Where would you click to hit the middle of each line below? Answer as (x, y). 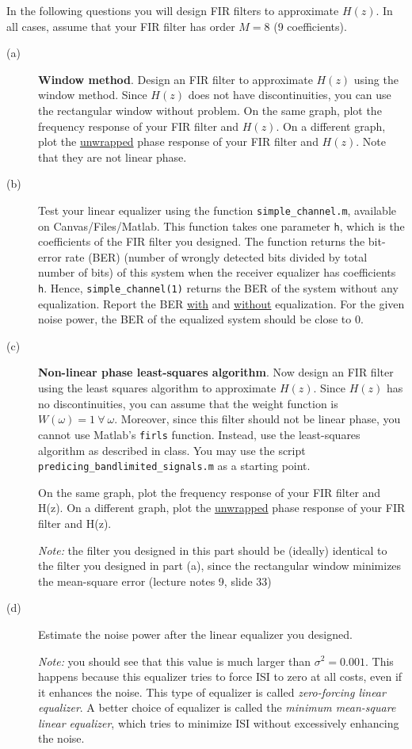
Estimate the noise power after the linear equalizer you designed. (195, 634)
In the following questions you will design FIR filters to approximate (173, 10)
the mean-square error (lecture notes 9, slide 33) (155, 581)
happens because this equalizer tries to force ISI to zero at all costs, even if (220, 676)
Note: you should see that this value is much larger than (175, 661)
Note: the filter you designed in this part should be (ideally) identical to (213, 550)
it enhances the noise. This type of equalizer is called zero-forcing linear (212, 692)
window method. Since (93, 95)
